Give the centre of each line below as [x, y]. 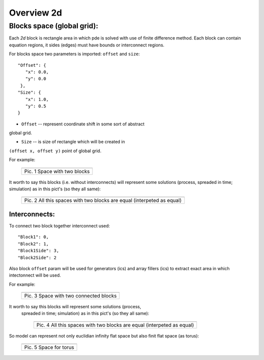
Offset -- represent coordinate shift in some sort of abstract [83, 124]
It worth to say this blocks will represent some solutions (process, [75, 307]
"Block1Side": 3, [38, 251]
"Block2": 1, [33, 244]
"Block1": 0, [33, 237]
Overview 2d [35, 13]
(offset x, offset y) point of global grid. [55, 151]
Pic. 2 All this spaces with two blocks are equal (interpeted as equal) [103, 200]
